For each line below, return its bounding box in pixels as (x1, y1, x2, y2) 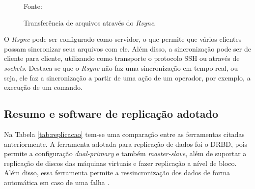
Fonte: (24, 1, 42, 11)
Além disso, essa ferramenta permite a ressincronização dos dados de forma (4, 167, 230, 178)
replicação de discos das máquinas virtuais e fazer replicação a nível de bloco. (4, 158, 237, 168)
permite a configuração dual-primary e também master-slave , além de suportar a (4, 148, 247, 159)
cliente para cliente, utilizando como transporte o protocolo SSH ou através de (4, 53, 240, 63)
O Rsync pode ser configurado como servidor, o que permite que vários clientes (4, 34, 242, 44)
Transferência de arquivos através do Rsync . (24, 17, 156, 27)
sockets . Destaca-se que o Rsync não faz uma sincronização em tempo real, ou (4, 62, 238, 73)
